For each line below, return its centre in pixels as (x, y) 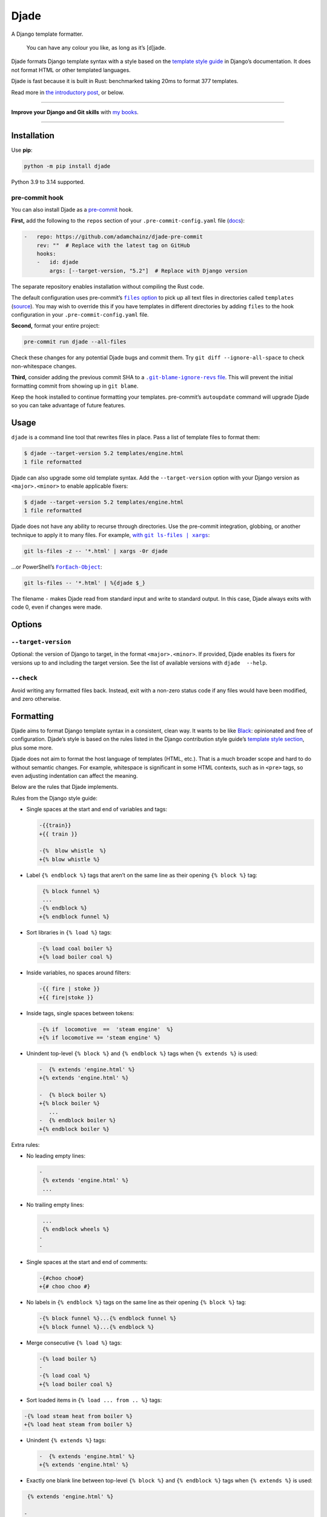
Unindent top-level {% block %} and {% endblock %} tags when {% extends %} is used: (142, 1053)
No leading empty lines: (56, 1156)
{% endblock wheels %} (76, 1229)
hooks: (46, 254)
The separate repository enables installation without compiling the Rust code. (108, 286)
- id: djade (58, 262)
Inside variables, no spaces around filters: (79, 973)
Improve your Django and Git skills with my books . (75, 112)
